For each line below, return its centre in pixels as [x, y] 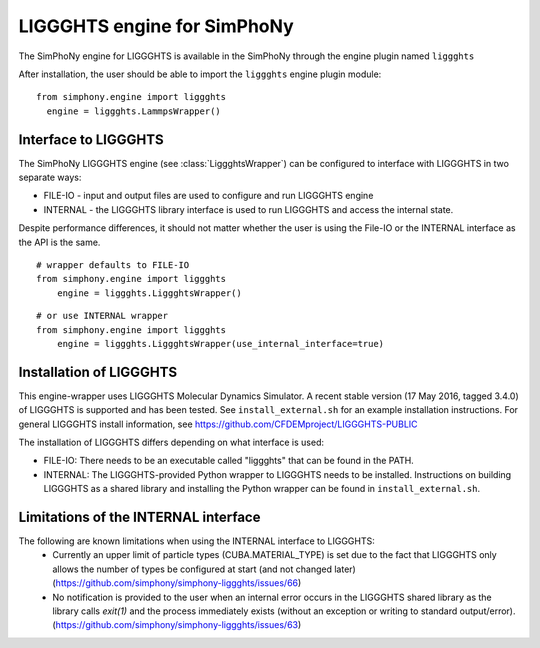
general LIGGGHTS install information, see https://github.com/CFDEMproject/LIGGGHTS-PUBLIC [218, 424]
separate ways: [50, 177]
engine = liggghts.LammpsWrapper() [134, 111]
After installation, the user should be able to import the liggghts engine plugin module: [200, 74]
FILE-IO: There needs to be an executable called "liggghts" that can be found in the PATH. [228, 461]
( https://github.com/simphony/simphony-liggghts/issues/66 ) [177, 583]
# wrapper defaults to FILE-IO [113, 264]
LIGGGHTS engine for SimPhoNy [156, 26]
